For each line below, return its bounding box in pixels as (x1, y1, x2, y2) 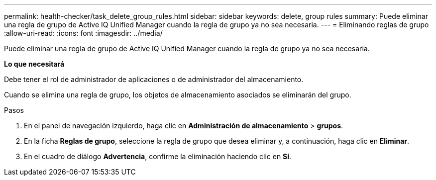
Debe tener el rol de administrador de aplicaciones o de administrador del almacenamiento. (4, 75, 304, 84)
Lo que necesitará (4, 60, 65, 68)
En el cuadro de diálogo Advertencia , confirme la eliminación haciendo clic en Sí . (24, 152, 292, 161)
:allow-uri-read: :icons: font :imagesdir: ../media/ (4, 29, 163, 37)
